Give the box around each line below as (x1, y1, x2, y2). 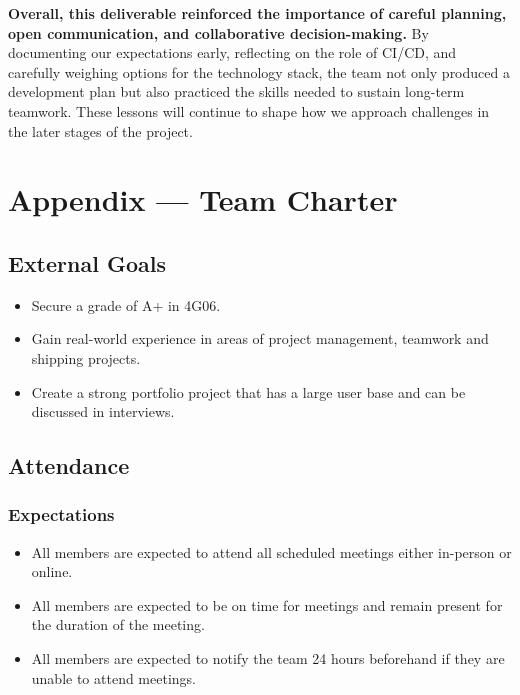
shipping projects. (31, 347, 141, 368)
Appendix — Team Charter (8, 179, 398, 220)
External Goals (8, 247, 166, 278)
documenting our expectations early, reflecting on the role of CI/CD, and (8, 42, 457, 63)
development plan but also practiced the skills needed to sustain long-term (8, 81, 465, 102)
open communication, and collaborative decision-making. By (8, 22, 429, 43)
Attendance (8, 450, 130, 481)
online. (31, 561, 73, 582)
